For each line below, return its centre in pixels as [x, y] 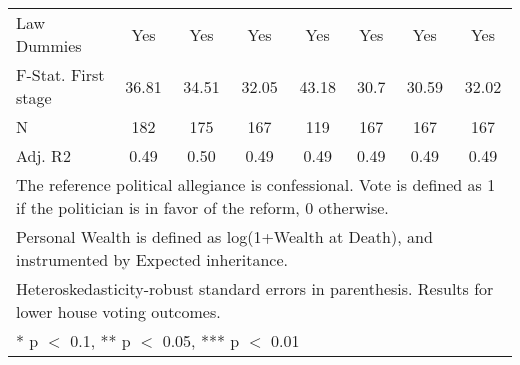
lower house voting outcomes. [118, 311]
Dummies [49, 45]
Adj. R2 [43, 155]
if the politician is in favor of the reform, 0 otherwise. [202, 207]
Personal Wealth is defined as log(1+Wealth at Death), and [224, 236]
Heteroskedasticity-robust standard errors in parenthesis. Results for [255, 288]
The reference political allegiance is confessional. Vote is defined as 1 [256, 184]
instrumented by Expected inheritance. [152, 259]
